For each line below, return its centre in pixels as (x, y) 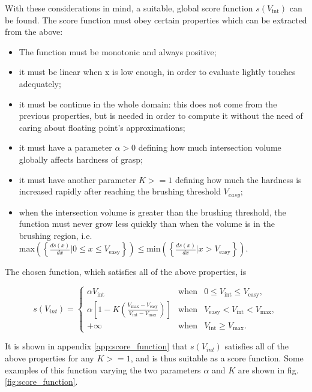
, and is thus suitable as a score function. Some (217, 358)
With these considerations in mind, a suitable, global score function (129, 8)
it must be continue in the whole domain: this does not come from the (148, 104)
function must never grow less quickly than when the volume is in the (147, 224)
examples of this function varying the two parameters (103, 369)
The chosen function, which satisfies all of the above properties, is (126, 272)
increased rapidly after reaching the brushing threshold (120, 191)
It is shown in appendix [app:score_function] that (96, 346)
